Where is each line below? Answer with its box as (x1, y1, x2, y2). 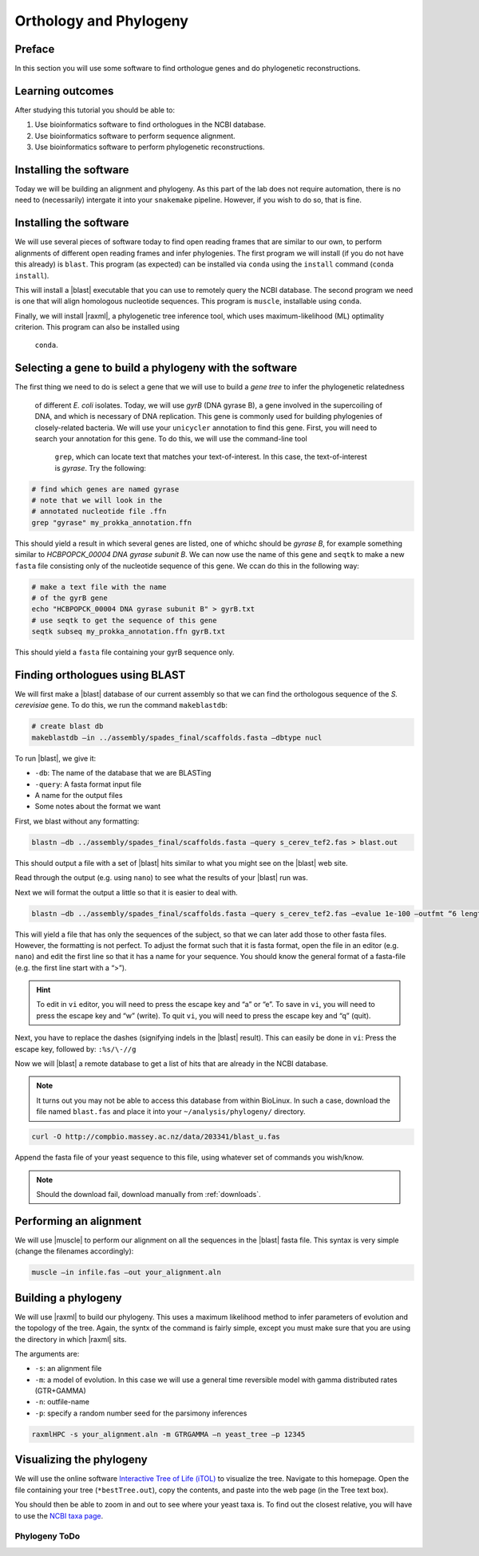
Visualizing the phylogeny (14, 1453, 148, 1467)
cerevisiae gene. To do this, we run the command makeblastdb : (14, 701, 228, 710)
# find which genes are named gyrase (31, 484, 180, 494)
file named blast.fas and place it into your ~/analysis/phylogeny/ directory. (36, 1107, 307, 1116)
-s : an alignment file (34, 1364, 102, 1373)
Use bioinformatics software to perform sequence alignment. (34, 131, 236, 140)
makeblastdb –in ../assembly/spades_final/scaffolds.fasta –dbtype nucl (31, 733, 323, 742)
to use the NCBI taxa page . (14, 1511, 104, 1520)
